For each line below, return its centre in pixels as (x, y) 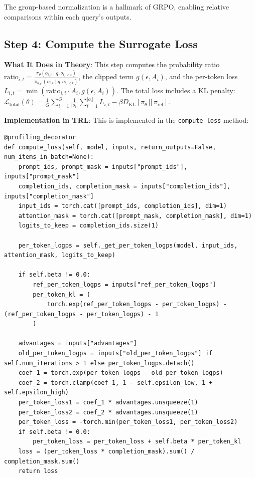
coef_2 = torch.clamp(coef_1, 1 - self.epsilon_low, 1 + (115, 383)
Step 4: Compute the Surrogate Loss (101, 43)
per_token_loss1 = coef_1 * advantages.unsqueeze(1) (108, 403)
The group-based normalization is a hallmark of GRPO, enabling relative (117, 7)
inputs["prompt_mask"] (42, 177)
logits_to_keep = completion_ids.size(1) (88, 226)
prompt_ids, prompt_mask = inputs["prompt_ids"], (103, 167)
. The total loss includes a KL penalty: (176, 90)
